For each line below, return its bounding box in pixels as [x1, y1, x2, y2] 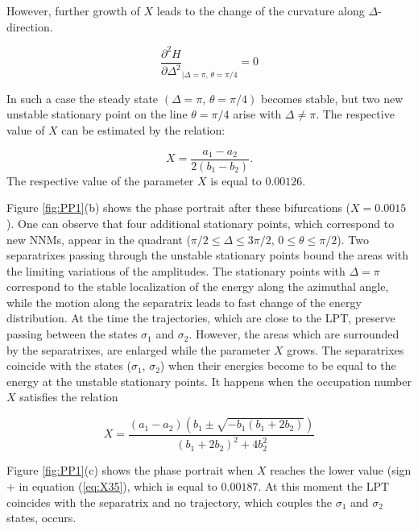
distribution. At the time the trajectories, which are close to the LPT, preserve [6, 309, 395, 326]
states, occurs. [6, 509, 77, 526]
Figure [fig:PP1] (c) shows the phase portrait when [6, 462, 254, 479]
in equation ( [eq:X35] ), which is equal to [19, 478, 217, 495]
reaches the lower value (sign [270, 462, 412, 479]
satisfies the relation [19, 388, 118, 405]
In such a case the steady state [6, 89, 159, 106]
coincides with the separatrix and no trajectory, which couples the [6, 493, 333, 510]
